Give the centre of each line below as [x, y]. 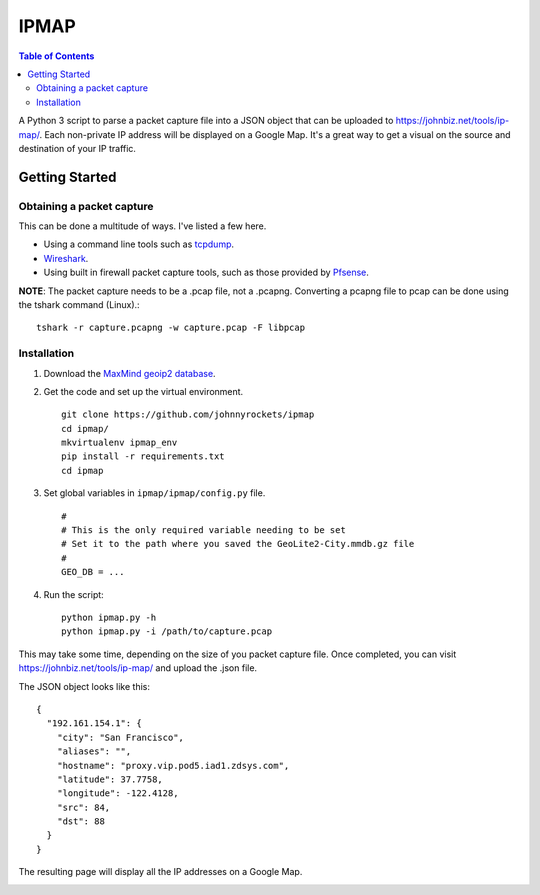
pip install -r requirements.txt [143, 456]
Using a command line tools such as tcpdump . [139, 244]
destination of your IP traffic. [77, 148]
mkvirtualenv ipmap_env [119, 443]
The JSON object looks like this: [84, 686]
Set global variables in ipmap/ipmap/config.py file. [154, 493]
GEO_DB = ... [93, 572]
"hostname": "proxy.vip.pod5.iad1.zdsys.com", [173, 765]
